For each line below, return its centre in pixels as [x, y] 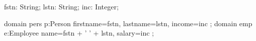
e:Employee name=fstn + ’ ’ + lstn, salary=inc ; [79, 33]
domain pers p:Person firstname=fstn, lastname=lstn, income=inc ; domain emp [128, 23]
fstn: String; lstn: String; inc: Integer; [61, 6]
